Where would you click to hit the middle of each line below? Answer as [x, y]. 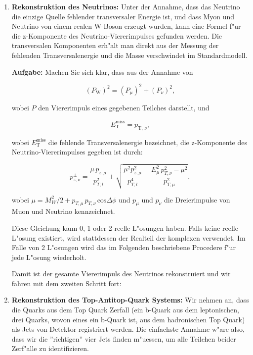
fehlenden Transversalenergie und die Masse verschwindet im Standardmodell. [129, 55]
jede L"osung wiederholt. [49, 257]
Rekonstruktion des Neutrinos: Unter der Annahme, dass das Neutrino [126, 6]
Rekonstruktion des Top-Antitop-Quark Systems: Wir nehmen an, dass [130, 300]
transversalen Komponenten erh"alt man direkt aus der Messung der [115, 45]
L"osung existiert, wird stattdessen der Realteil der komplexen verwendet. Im [128, 237]
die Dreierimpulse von [197, 199]
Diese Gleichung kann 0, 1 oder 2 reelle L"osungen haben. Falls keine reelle [125, 228]
